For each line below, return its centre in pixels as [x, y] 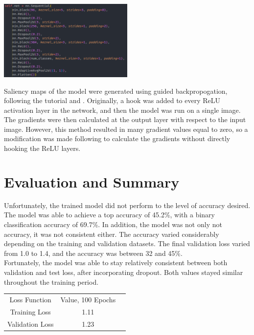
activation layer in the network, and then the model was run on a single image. [122, 110]
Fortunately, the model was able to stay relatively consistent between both [116, 262]
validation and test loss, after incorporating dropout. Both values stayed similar [124, 272]
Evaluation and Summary [92, 181]
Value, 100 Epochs [88, 299]
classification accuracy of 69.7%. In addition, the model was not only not [113, 224]
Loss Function [30, 299]
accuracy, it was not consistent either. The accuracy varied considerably [112, 234]
